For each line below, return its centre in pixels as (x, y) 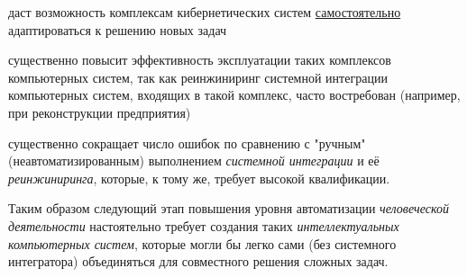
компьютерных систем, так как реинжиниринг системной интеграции (198, 77)
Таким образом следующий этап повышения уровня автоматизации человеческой (229, 208)
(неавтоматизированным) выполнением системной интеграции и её (194, 161)
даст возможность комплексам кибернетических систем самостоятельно (205, 12)
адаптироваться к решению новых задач (118, 29)
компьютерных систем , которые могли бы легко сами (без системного (202, 243)
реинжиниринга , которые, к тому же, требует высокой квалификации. (199, 178)
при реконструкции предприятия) (100, 112)
